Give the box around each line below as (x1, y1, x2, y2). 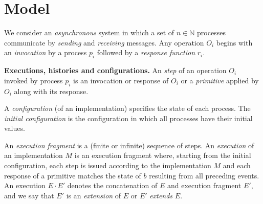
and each (223, 160, 251, 171)
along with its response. (14, 85, 89, 96)
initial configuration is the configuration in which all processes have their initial (4, 112, 253, 123)
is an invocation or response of (73, 75, 169, 85)
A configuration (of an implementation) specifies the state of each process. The (4, 103, 251, 114)
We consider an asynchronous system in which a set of (4, 27, 174, 38)
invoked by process (4, 75, 63, 85)
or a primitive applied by (181, 75, 259, 85)
